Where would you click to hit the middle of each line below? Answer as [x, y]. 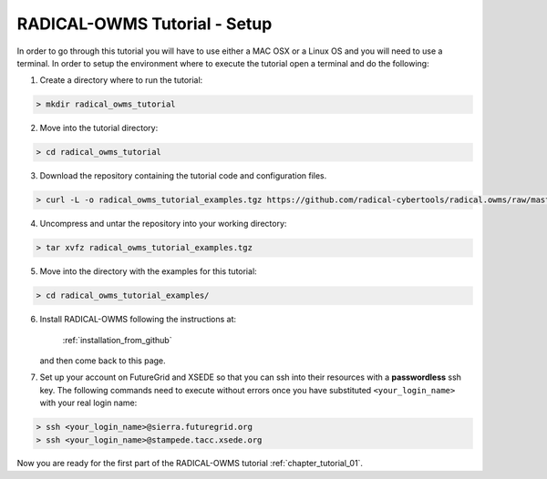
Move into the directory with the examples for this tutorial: [148, 271]
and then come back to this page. [103, 361]
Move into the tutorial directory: [99, 128]
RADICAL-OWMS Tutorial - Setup [144, 24]
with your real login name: [88, 403]
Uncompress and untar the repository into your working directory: [163, 224]
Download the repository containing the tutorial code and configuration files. [183, 176]
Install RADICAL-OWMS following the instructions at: [138, 320]
